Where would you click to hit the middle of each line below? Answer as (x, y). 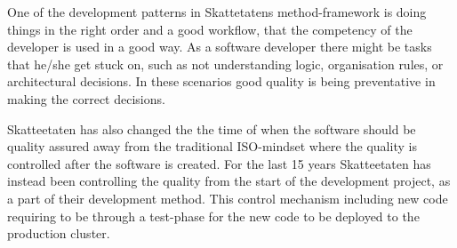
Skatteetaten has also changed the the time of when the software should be (212, 128)
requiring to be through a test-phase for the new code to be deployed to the (213, 216)
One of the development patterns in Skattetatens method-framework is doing (217, 12)
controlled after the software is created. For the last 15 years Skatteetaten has (219, 163)
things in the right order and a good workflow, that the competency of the (210, 29)
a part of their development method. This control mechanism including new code (228, 198)
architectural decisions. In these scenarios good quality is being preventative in (221, 81)
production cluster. (59, 233)
